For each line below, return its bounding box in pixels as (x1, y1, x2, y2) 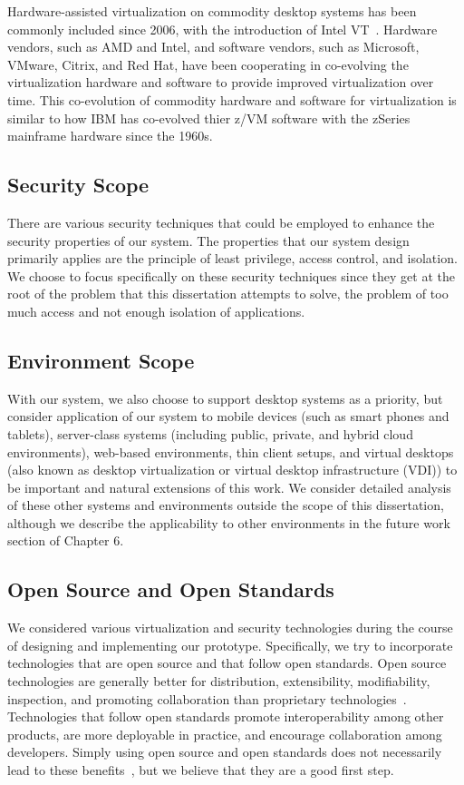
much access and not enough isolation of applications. (7, 301, 305, 320)
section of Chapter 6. (7, 531, 124, 550)
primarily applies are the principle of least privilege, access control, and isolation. (7, 249, 458, 268)
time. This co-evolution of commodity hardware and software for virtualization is (7, 90, 457, 109)
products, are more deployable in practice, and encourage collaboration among (7, 724, 442, 743)
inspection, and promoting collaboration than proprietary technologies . (7, 689, 407, 708)
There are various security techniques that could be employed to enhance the (7, 212, 435, 231)
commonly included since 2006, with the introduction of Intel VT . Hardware (7, 19, 438, 38)
